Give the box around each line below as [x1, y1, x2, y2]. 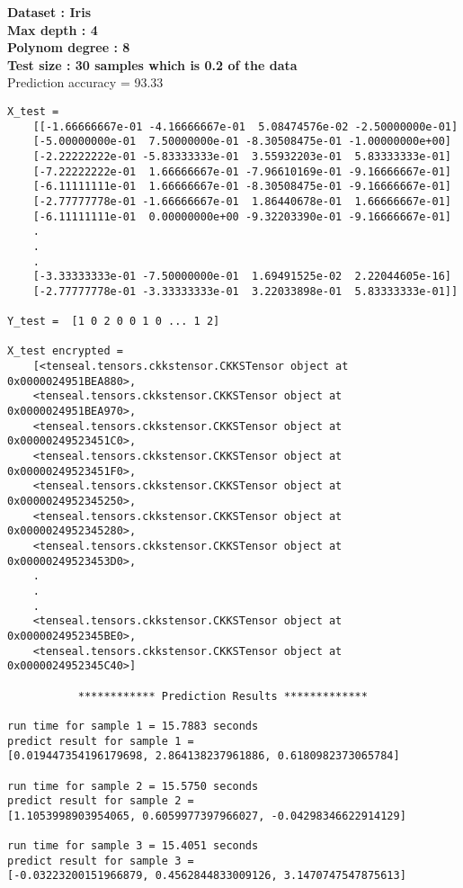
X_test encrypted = [7, 345, 123, 358]
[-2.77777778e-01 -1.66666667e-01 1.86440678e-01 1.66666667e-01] [32, 194, 451, 208]
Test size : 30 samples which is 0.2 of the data [7, 55, 298, 74]
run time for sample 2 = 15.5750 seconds [7, 779, 259, 793]
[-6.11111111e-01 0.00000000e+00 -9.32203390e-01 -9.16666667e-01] [32, 210, 451, 223]
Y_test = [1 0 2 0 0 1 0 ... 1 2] [7, 315, 220, 328]
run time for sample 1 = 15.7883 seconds [7, 719, 259, 732]
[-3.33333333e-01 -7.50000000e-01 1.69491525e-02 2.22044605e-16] [32, 270, 451, 283]
